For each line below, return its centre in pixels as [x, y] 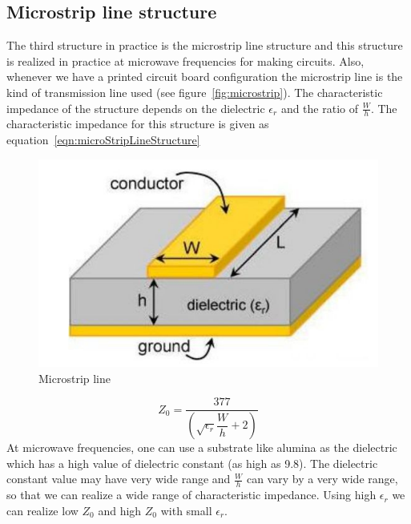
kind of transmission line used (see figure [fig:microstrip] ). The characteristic [195, 92]
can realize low [42, 510]
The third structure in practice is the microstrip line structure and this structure [205, 45]
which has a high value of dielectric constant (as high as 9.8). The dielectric [192, 463]
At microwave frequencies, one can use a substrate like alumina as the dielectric [202, 447]
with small [186, 510]
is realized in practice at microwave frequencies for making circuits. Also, [185, 60]
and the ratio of [319, 108]
